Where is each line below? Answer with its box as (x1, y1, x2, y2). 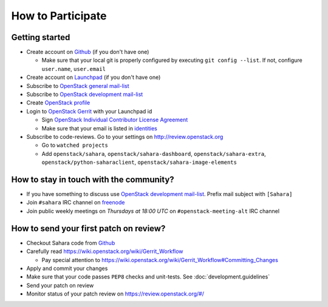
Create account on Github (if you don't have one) (26, 49, 149, 56)
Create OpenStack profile (26, 99, 91, 106)
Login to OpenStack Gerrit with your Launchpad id (26, 107, 152, 115)
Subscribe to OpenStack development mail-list (26, 91, 143, 98)
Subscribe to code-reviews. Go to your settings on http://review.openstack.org (26, 133, 224, 140)
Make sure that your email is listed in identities (41, 124, 157, 132)
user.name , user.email (41, 65, 106, 72)
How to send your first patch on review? (11, 223, 166, 234)
